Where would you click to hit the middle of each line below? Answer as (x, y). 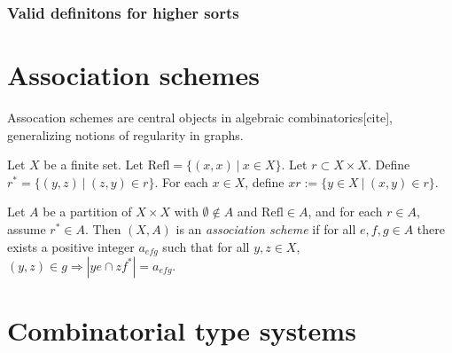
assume (27, 228)
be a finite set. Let (94, 165)
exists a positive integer (71, 246)
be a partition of (87, 212)
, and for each (345, 212)
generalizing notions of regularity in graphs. (125, 134)
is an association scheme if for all (266, 228)
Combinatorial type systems (182, 330)
